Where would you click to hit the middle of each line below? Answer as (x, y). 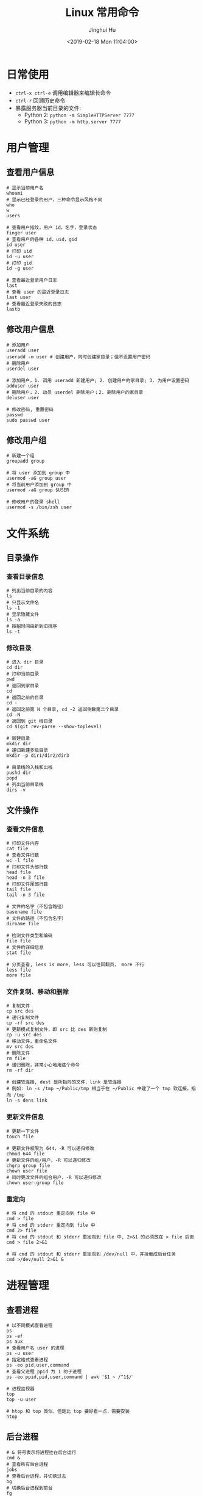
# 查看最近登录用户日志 (32, 280)
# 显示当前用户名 (25, 188)
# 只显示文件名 (23, 603)
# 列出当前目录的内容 (30, 591)
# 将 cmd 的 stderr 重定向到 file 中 (51, 1225)
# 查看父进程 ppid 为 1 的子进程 (44, 1372)
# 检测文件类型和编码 (30, 936)
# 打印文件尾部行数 (27, 884)
